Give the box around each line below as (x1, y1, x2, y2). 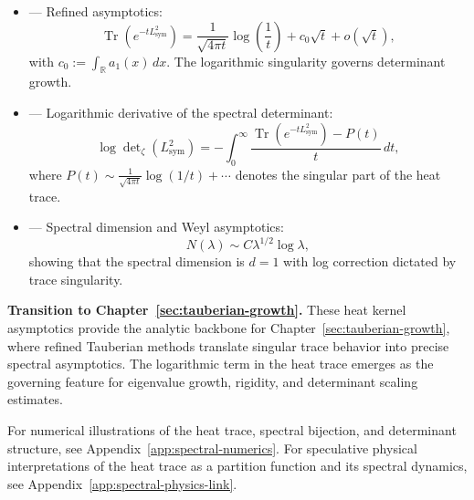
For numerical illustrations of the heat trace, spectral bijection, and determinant (7, 420, 457, 439)
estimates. (7, 390, 63, 409)
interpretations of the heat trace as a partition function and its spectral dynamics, (7, 456, 468, 475)
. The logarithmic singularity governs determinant (166, 51, 446, 70)
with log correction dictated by (283, 252, 457, 271)
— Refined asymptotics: (28, 2, 163, 20)
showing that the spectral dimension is (28, 252, 245, 271)
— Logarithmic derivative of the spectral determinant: (28, 102, 333, 121)
